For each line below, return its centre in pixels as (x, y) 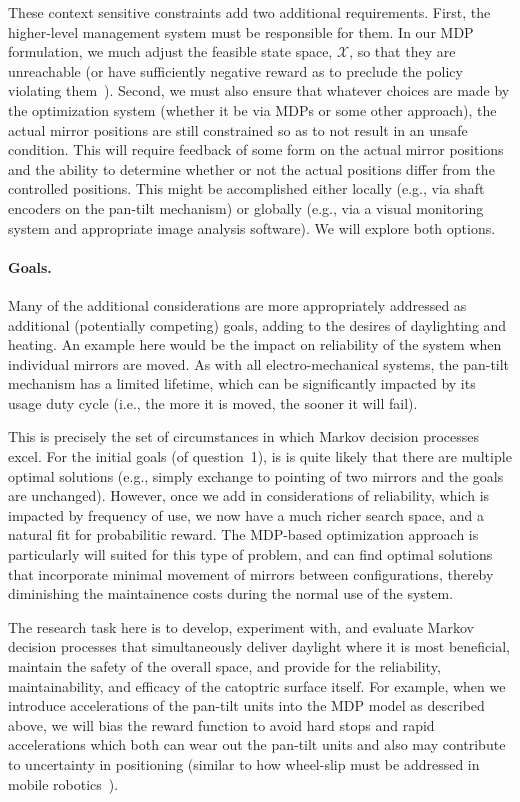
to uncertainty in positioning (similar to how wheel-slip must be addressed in (244, 763)
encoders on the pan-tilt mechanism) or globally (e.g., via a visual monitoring (246, 207)
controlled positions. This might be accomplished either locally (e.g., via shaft (246, 188)
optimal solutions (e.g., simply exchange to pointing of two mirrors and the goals (256, 475)
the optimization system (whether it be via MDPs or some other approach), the (252, 109)
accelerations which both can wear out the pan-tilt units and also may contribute (257, 744)
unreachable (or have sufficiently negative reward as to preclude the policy (235, 70)
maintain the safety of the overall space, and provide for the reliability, (224, 666)
